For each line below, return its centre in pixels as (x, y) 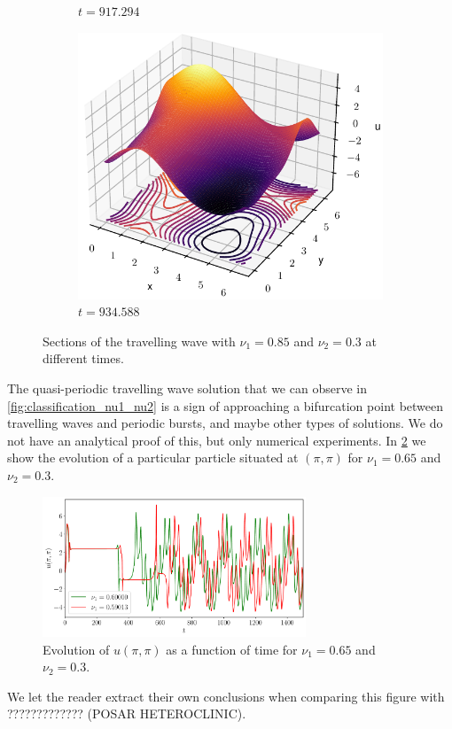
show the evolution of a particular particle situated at (153, 458)
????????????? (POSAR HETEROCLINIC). (127, 713)
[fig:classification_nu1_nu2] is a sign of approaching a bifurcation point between (226, 405)
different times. (83, 358)
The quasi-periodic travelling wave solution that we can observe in (187, 388)
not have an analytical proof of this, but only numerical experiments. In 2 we (217, 440)
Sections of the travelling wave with (139, 341)
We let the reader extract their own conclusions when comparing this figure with (226, 696)
